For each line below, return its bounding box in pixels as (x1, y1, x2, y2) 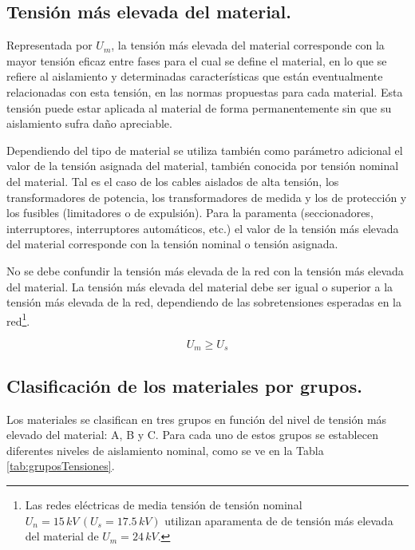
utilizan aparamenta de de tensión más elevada (164, 512, 393, 528)
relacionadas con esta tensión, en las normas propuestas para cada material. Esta (6, 83, 403, 100)
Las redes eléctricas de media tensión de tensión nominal (25, 496, 302, 512)
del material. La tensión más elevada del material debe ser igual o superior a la (6, 278, 393, 295)
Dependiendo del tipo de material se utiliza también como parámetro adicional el (6, 141, 403, 158)
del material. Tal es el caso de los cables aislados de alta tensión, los (6, 172, 339, 189)
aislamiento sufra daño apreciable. (6, 115, 172, 132)
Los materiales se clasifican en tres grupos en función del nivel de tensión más (6, 410, 387, 427)
